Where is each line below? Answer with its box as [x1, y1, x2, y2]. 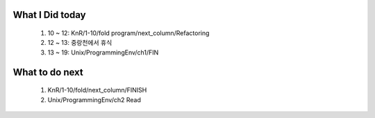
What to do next [12, 66, 83, 78]
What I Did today [12, 9, 86, 21]
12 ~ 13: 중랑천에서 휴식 [47, 39, 112, 47]
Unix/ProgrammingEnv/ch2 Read [47, 95, 142, 104]
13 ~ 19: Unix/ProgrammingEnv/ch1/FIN [47, 48, 159, 57]
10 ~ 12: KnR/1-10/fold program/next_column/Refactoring [47, 29, 210, 37]
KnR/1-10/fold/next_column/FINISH [47, 86, 147, 95]
